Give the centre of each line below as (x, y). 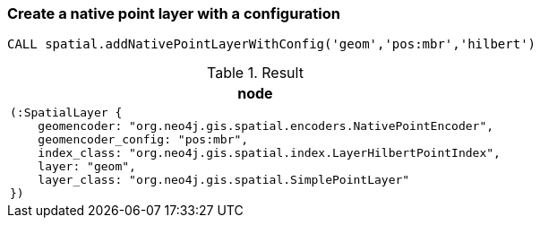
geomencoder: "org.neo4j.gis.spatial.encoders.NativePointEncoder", (266, 126)
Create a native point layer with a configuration (174, 13)
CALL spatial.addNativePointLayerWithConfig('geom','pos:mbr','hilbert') (272, 44)
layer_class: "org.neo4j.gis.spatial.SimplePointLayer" (224, 180)
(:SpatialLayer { (66, 113)
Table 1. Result (255, 73)
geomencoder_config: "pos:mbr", (143, 140)
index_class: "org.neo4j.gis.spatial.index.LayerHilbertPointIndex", (269, 153)
